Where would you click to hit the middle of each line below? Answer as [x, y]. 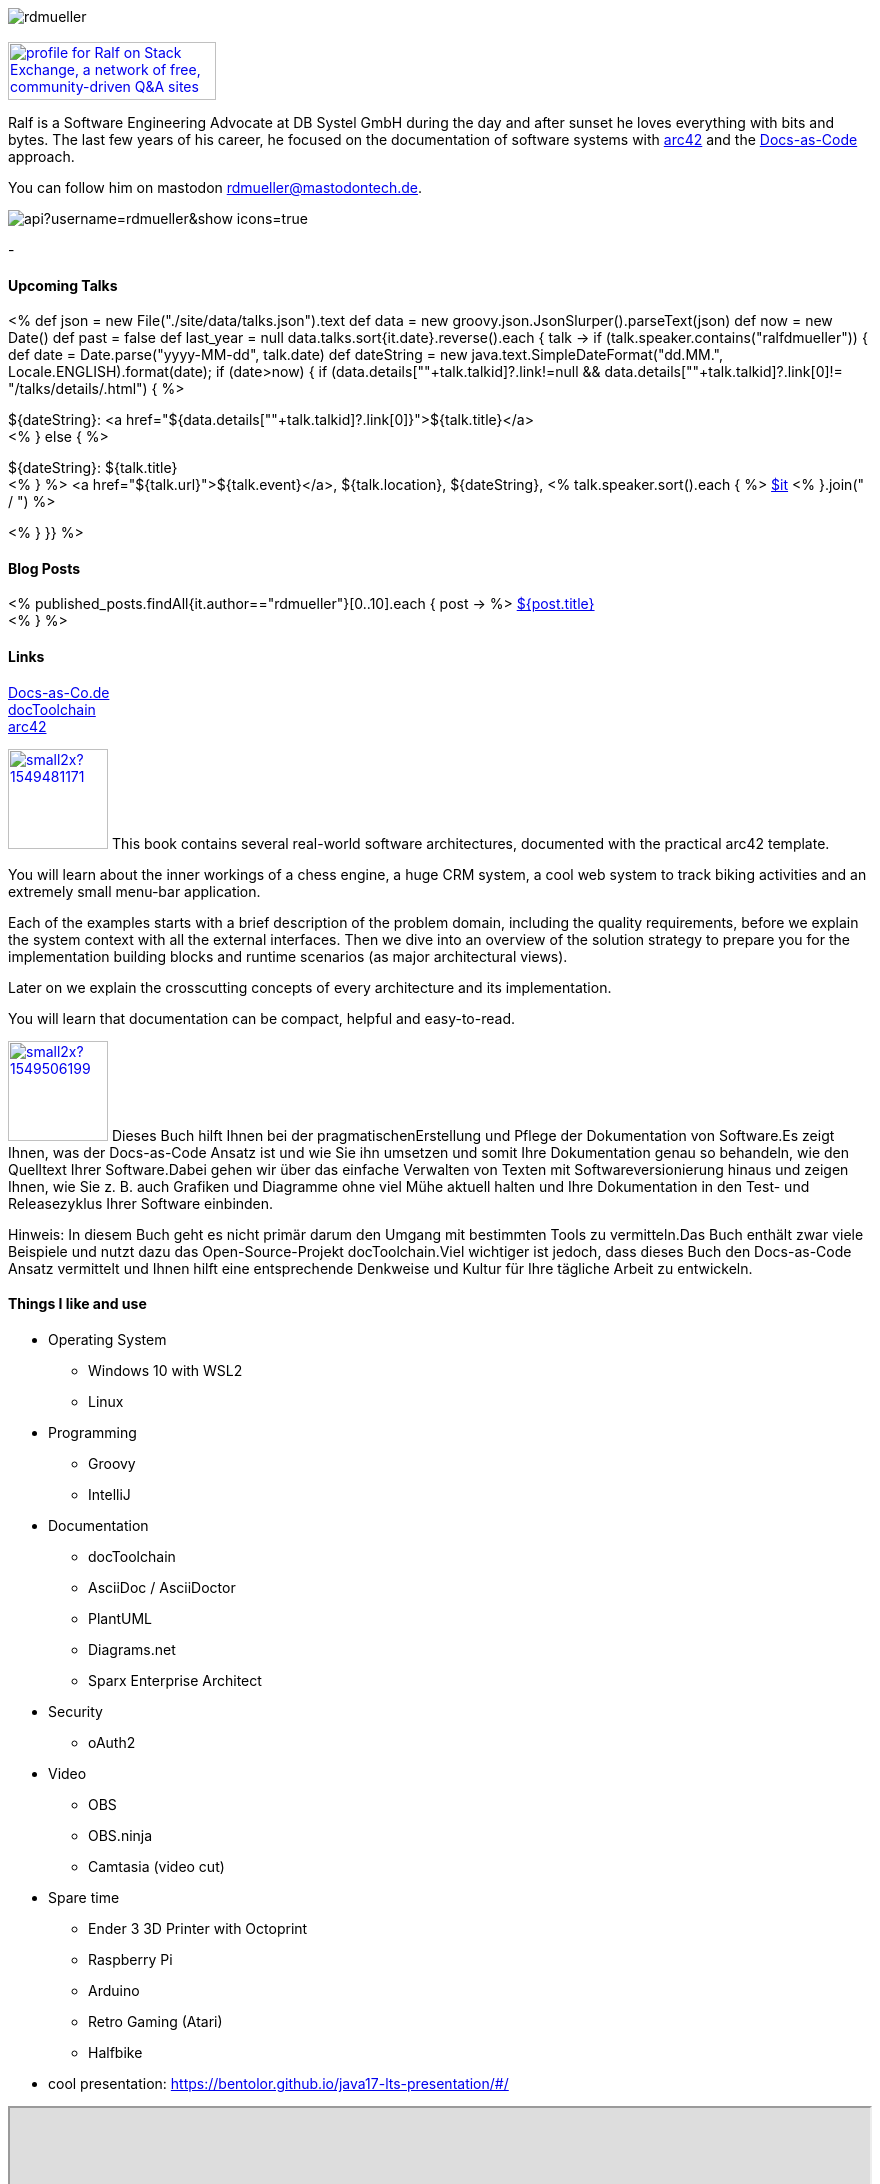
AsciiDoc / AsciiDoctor [162, 1587]
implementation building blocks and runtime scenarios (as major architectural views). [288, 956]
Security [75, 1711]
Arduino [114, 1990]
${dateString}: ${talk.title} [93, 468]
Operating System [107, 1339]
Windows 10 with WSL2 [165, 1370]
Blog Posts [44, 568]
